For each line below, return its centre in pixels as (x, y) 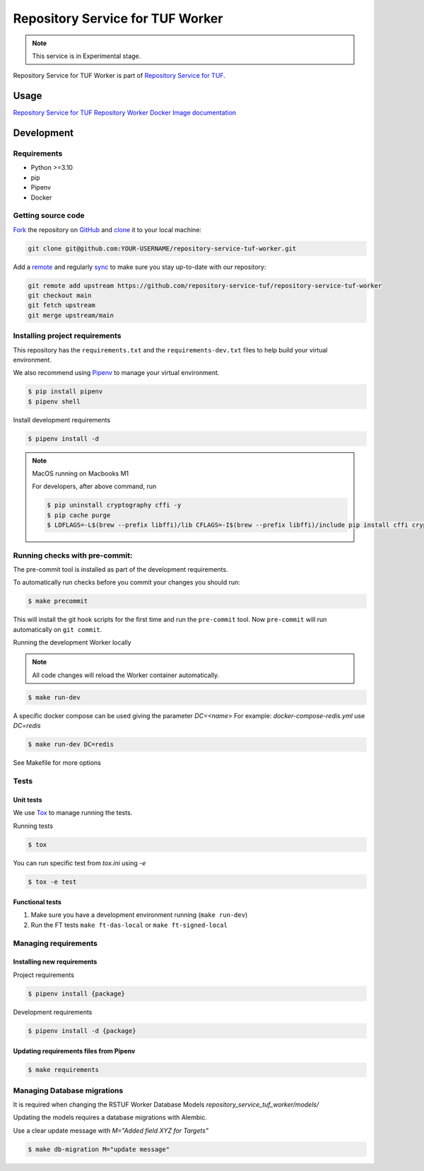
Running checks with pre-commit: (73, 555)
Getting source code (49, 216)
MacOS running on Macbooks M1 (81, 473)
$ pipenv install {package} (76, 993)
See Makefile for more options (57, 763)
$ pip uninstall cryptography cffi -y (114, 505)
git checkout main (60, 296)
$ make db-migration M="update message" (99, 1149)
